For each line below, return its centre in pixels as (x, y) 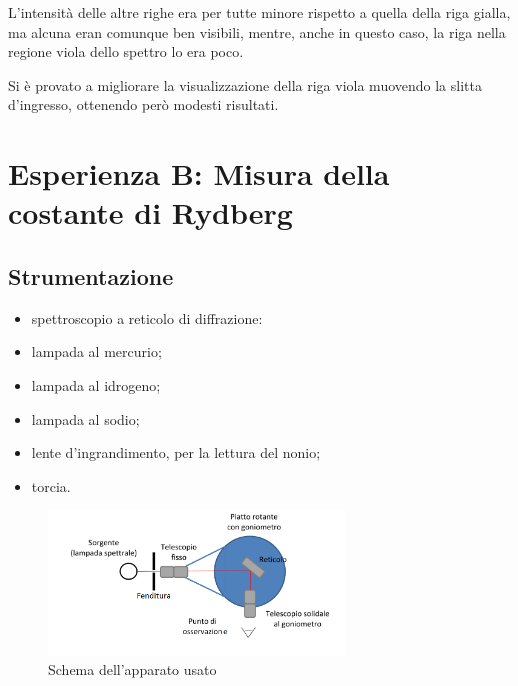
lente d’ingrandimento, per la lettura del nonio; (176, 452)
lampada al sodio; (85, 418)
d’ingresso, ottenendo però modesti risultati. (143, 104)
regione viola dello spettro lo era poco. (126, 51)
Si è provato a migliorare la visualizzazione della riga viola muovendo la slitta (245, 84)
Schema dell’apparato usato (132, 669)
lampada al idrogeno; (96, 384)
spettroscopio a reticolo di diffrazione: (147, 317)
